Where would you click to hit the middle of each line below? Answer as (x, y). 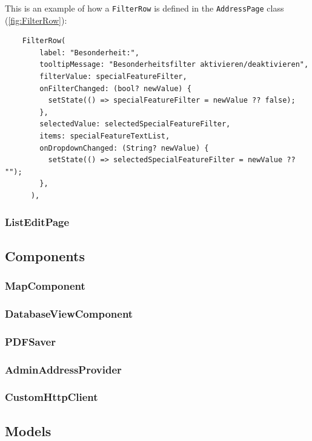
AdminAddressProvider (63, 369)
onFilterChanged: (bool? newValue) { (115, 88)
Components (45, 255)
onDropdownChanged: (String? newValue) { (124, 148)
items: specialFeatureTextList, (105, 136)
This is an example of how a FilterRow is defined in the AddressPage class (144, 8)
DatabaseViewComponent (69, 313)
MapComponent (45, 286)
